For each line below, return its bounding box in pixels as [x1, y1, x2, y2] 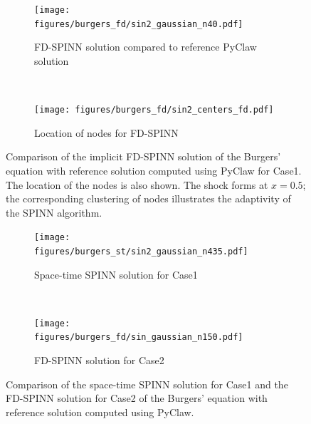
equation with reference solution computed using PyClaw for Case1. [6, 162, 302, 177]
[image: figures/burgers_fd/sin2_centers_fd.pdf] [34, 105, 274, 115]
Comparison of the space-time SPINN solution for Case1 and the [6, 376, 288, 391]
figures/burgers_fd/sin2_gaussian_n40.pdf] [34, 19, 243, 29]
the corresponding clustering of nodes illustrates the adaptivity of [6, 191, 291, 206]
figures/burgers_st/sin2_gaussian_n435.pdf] [34, 246, 248, 257]
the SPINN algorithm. [6, 205, 102, 219]
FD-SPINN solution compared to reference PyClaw [34, 39, 257, 54]
